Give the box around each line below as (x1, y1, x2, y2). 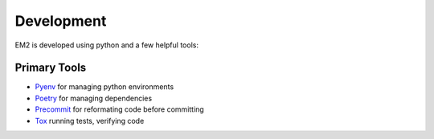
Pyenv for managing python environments (35, 82, 174, 92)
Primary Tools (14, 61, 87, 75)
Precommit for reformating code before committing (35, 104, 204, 114)
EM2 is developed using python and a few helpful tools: (14, 40, 199, 50)
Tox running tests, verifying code (35, 116, 145, 125)
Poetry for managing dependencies (35, 93, 153, 103)
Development (14, 12, 107, 30)
